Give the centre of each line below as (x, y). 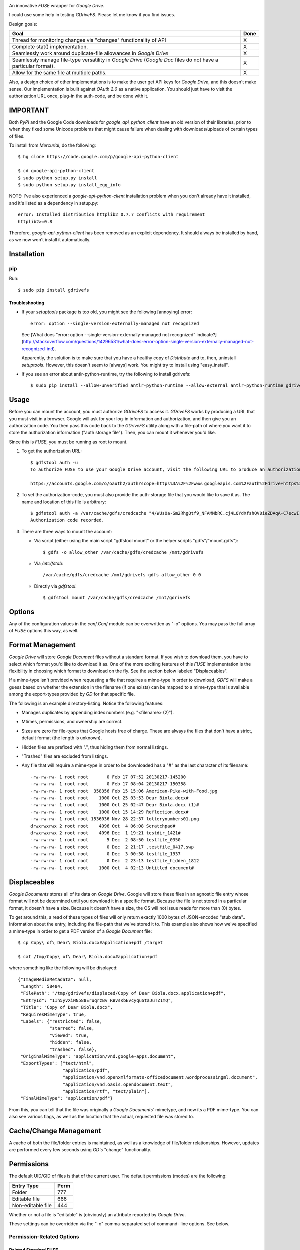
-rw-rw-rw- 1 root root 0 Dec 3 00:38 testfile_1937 (106, 854)
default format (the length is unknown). (62, 738)
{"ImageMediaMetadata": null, (55, 979)
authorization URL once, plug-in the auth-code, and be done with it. (79, 96)
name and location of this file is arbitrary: (64, 502)
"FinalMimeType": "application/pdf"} (67, 1098)
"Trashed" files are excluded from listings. (65, 756)
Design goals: (23, 24)
